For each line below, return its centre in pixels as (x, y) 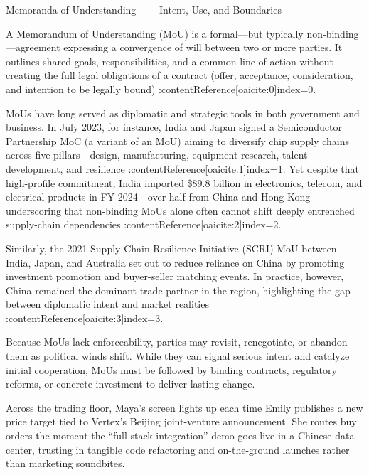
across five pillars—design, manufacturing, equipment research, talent (157, 155)
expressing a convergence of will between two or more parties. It (203, 47)
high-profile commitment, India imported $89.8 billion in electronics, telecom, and (184, 182)
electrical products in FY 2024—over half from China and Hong (145, 197)
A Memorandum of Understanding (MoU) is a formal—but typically (155, 33)
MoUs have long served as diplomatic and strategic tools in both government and (183, 113)
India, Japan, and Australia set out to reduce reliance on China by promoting (175, 262)
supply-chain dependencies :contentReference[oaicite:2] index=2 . (144, 224)
